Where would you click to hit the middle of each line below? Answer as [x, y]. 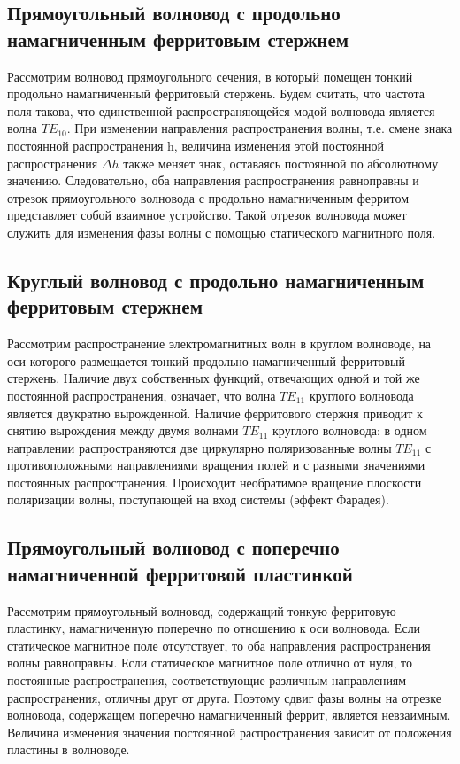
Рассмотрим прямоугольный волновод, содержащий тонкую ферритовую [202, 610]
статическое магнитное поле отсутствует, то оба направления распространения [219, 645]
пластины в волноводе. [69, 749]
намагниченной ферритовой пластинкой [180, 573]
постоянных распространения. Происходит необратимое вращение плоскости [215, 482]
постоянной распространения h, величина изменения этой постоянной [195, 145]
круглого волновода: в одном [350, 430]
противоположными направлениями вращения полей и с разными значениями [216, 465]
